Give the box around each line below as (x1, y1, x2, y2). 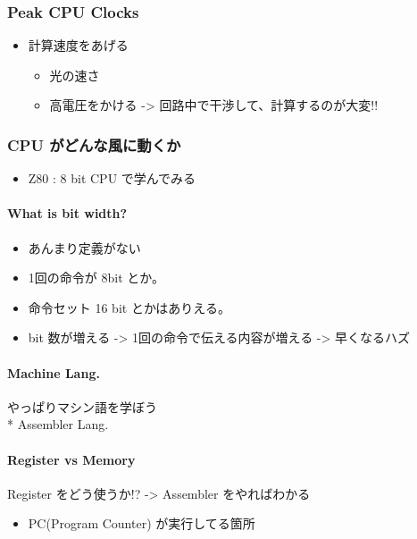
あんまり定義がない (28, 238, 141, 257)
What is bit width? (7, 204, 128, 223)
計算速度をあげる (28, 36, 129, 55)
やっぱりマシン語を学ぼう (7, 397, 157, 416)
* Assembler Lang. (7, 415, 109, 434)
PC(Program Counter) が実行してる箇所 (28, 514, 255, 533)
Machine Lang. (7, 363, 100, 382)
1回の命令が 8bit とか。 (28, 268, 164, 287)
